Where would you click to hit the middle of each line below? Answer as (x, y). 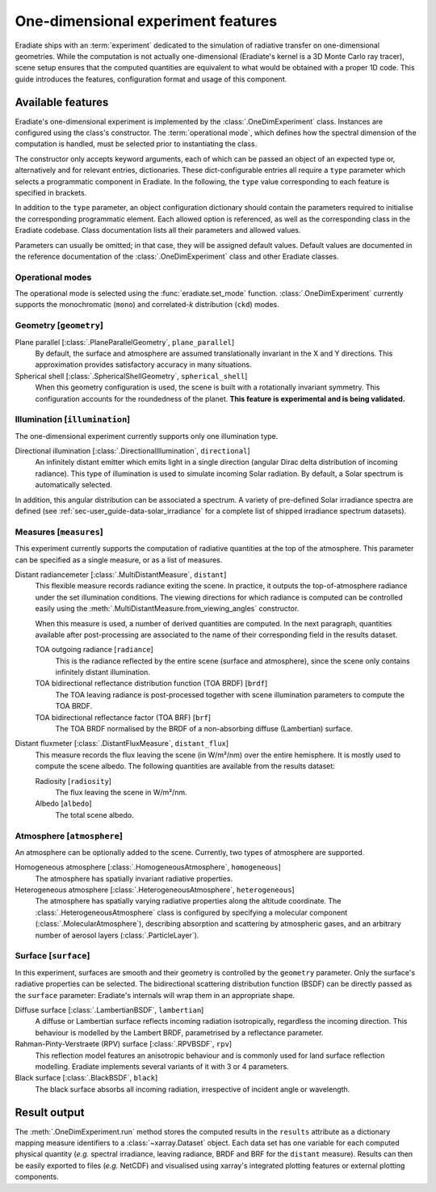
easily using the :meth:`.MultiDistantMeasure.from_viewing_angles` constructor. (167, 609)
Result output (50, 1112)
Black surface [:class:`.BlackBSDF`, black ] (86, 1078)
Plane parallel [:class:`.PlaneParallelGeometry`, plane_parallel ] (125, 342)
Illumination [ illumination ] (73, 419)
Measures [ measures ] (59, 532)
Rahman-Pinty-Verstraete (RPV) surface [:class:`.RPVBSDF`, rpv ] (124, 1044)
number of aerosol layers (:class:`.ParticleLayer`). (117, 935)
